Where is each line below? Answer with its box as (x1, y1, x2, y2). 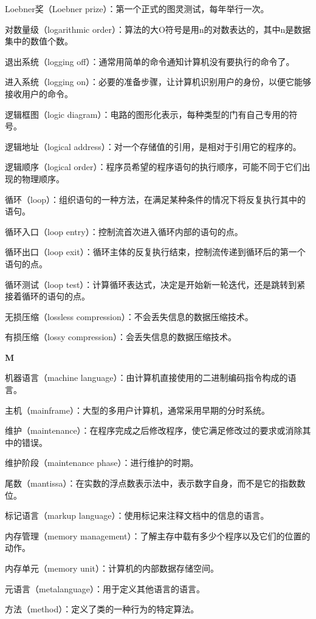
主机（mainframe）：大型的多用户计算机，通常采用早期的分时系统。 (5, 403, 270, 416)
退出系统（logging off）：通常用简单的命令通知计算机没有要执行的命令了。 (5, 55, 295, 67)
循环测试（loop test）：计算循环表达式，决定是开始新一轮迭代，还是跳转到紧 (5, 278, 306, 290)
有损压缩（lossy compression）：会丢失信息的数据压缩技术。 (5, 330, 237, 343)
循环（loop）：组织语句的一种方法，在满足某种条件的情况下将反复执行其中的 (5, 193, 306, 205)
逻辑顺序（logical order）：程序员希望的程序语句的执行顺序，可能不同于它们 (5, 160, 302, 173)
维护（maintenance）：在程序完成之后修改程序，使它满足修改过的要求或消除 (5, 424, 303, 437)
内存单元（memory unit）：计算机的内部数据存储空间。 (5, 562, 219, 574)
